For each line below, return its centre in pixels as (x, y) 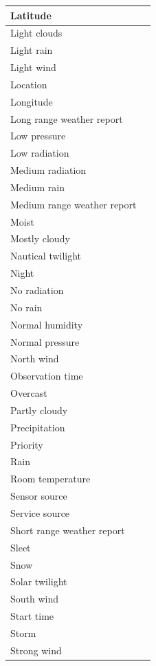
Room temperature (51, 479)
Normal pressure (45, 341)
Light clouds (36, 33)
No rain (26, 307)
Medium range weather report (74, 204)
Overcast (29, 393)
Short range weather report (68, 530)
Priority (27, 444)
